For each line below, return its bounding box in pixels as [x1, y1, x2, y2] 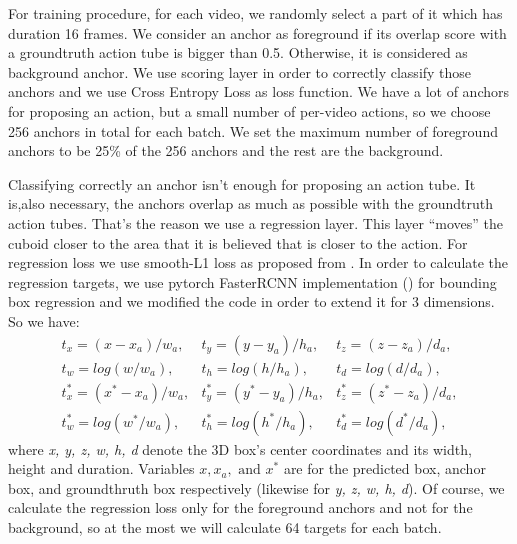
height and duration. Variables [8, 458, 195, 479]
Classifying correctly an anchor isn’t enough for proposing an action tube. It [8, 173, 476, 194]
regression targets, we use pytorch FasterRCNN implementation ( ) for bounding [8, 271, 497, 292]
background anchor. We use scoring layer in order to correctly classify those [8, 61, 472, 82]
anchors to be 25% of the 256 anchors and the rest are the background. [8, 140, 444, 161]
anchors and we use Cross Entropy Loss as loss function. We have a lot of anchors [8, 81, 509, 102]
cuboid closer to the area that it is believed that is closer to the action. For [8, 232, 468, 253]
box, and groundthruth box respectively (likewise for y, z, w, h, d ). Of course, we [8, 477, 505, 498]
